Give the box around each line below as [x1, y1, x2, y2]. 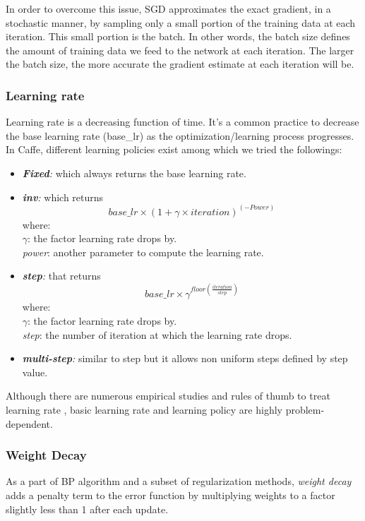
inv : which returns [22, 189, 104, 204]
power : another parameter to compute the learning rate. [22, 244, 264, 259]
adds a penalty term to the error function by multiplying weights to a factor [6, 488, 335, 503]
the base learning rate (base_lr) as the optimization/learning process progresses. [6, 128, 354, 143]
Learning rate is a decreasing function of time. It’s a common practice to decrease [6, 114, 359, 129]
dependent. [6, 416, 53, 431]
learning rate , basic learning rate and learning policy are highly [6, 402, 282, 417]
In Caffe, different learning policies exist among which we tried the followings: [6, 142, 342, 157]
